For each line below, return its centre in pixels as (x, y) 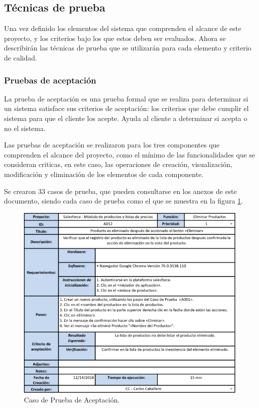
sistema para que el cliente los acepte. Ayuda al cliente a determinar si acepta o (126, 118)
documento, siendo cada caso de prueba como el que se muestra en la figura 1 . (124, 201)
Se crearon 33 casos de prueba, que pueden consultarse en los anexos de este (121, 191)
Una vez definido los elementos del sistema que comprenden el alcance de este (123, 28)
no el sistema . (25, 128)
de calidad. (21, 57)
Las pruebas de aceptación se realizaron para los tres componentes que (112, 145)
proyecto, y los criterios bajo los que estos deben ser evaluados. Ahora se (115, 38)
